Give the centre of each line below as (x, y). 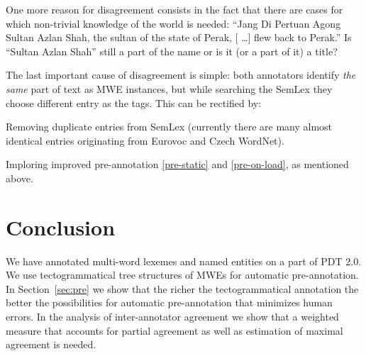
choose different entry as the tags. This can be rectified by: (134, 102)
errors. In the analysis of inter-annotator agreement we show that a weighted (172, 317)
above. (20, 178)
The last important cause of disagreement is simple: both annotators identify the (181, 75)
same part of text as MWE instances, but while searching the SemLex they (169, 88)
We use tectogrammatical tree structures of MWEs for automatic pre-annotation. (182, 275)
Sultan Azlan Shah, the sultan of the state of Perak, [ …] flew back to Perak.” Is (179, 37)
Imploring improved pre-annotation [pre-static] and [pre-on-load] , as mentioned (177, 164)
